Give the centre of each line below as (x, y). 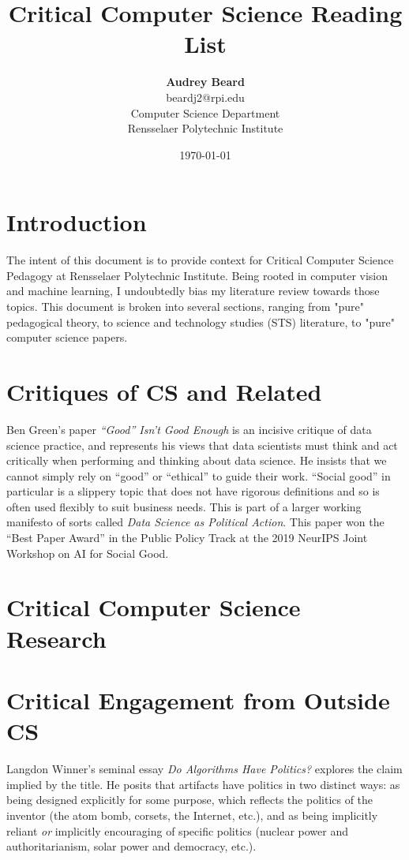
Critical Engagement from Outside (198, 700)
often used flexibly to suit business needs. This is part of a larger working (184, 506)
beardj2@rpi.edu (205, 97)
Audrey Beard (205, 82)
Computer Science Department (205, 112)
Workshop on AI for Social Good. (88, 553)
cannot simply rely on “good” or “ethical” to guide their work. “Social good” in (199, 475)
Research (56, 638)
